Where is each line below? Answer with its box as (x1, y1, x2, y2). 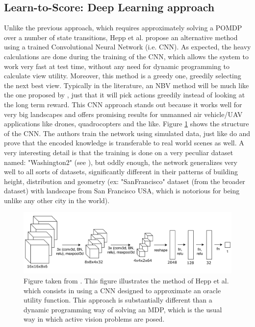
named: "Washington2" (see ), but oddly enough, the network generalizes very (4, 157, 237, 167)
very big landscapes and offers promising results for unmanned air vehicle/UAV (4, 109, 243, 119)
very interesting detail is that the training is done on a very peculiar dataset (4, 147, 233, 157)
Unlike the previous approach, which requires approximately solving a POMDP (4, 23, 242, 33)
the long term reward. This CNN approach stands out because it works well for (4, 99, 242, 109)
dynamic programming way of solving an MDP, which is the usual (24, 304, 222, 314)
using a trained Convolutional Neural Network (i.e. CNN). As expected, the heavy (4, 42, 251, 52)
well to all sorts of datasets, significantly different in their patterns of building (4, 166, 238, 177)
